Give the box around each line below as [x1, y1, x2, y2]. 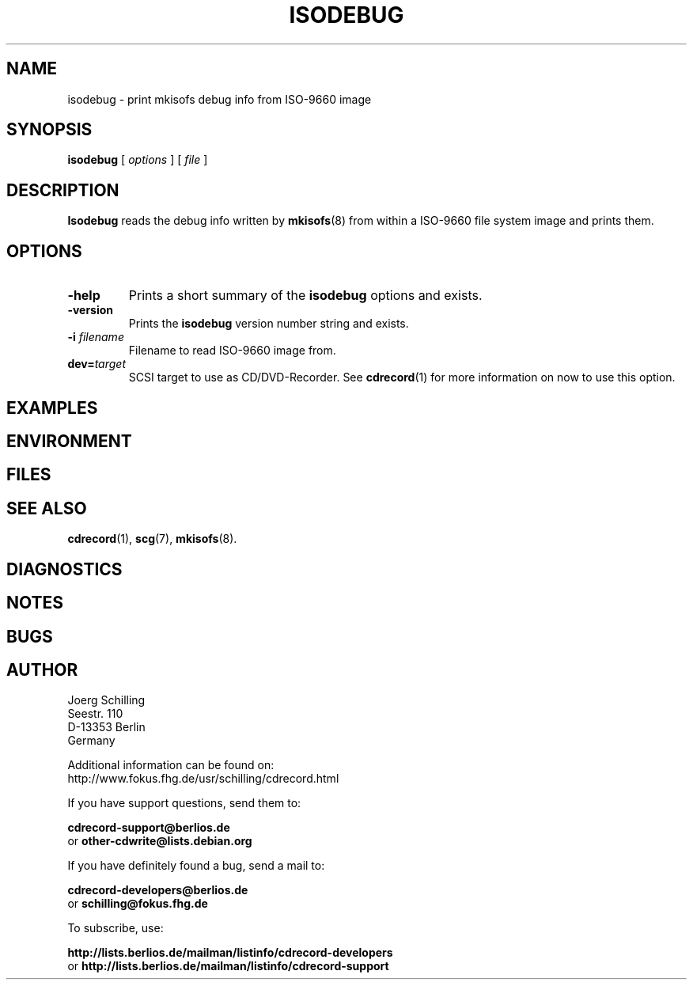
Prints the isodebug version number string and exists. [128, 317, 409, 331]
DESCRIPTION [6, 180, 119, 200]
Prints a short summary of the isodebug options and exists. [128, 287, 483, 304]
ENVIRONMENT [6, 430, 132, 451]
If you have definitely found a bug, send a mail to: [67, 859, 325, 873]
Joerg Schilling [67, 693, 146, 707]
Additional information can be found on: [67, 758, 275, 772]
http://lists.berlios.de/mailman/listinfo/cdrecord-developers [67, 946, 393, 960]
